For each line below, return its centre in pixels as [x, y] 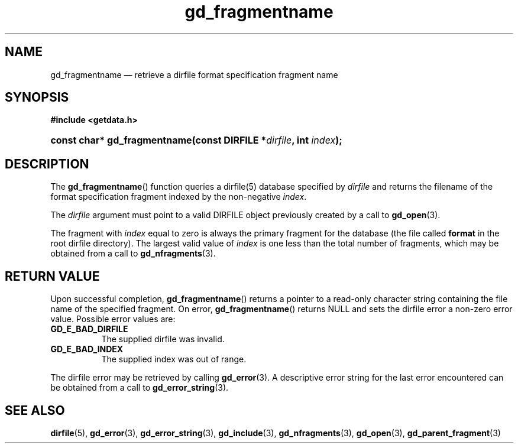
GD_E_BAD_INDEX [87, 349]
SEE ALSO [35, 410]
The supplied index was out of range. [174, 359]
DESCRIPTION [47, 164]
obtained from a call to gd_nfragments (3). [133, 254]
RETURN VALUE [52, 276]
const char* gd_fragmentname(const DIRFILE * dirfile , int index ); [196, 140]
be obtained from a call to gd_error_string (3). [140, 388]
